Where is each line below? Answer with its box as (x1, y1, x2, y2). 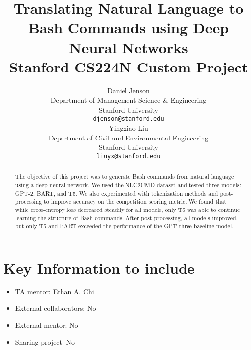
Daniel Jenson (107, 85, 150, 95)
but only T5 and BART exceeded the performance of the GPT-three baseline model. (15, 222, 234, 230)
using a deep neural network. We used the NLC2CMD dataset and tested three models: (15, 181, 241, 189)
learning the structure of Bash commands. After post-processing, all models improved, (15, 213, 238, 222)
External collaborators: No (15, 303, 96, 313)
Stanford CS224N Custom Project (9, 56, 248, 76)
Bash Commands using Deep (28, 17, 229, 38)
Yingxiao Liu (109, 123, 148, 133)
